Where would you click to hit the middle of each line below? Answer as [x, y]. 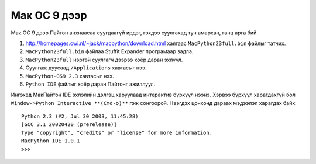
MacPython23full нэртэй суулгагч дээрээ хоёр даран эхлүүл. [104, 60]
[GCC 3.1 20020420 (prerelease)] [69, 125]
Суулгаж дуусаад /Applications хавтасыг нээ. [86, 68]
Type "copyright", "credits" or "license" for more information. [117, 132]
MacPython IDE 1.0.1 [51, 141]
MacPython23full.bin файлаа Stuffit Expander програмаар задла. [109, 51]
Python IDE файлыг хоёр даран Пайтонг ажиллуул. [90, 84]
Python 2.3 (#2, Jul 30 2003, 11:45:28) [80, 116]
